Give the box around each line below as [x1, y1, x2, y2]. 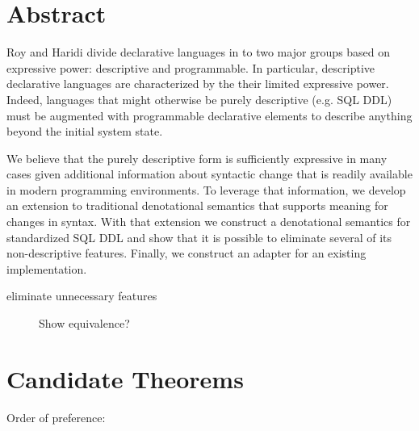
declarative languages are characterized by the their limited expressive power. [6, 75, 389, 92]
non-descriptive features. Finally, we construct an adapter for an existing [6, 245, 367, 262]
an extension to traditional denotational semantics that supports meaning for [6, 197, 388, 214]
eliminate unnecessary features [6, 287, 157, 304]
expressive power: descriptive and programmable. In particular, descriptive [6, 59, 375, 76]
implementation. [6, 260, 87, 277]
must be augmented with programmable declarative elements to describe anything [6, 107, 413, 123]
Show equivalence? [39, 315, 130, 332]
